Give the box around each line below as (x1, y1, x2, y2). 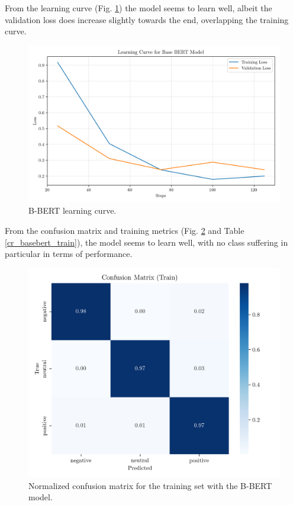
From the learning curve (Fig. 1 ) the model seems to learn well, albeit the (5, 2, 272, 14)
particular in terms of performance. (5, 247, 133, 260)
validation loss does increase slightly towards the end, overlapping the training (5, 13, 289, 25)
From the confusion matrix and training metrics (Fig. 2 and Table (5, 224, 244, 236)
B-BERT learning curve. (28, 204, 117, 217)
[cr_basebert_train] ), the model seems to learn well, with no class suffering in (5, 236, 288, 248)
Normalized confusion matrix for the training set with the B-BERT (28, 479, 272, 491)
